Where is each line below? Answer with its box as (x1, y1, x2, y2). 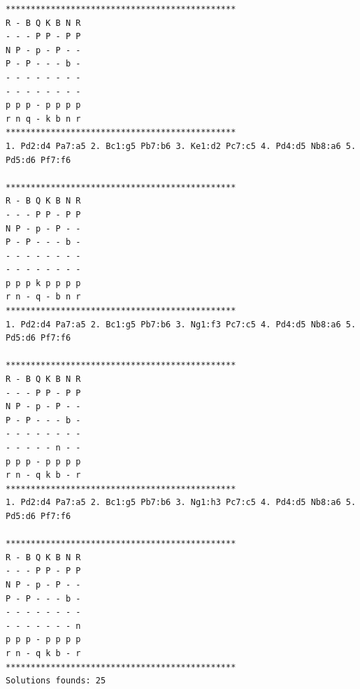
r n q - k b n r (6, 113, 81, 124)
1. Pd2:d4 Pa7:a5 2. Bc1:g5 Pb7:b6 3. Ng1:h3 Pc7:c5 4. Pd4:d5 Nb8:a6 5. (6, 497, 357, 508)
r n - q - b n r (6, 292, 81, 302)
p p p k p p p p (6, 278, 81, 288)
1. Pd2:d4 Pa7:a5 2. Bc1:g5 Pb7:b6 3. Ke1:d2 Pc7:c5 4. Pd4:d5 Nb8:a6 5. (6, 141, 357, 151)
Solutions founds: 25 (6, 676, 106, 686)
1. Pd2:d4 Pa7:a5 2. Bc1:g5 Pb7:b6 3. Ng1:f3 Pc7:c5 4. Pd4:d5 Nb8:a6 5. (6, 319, 357, 329)
